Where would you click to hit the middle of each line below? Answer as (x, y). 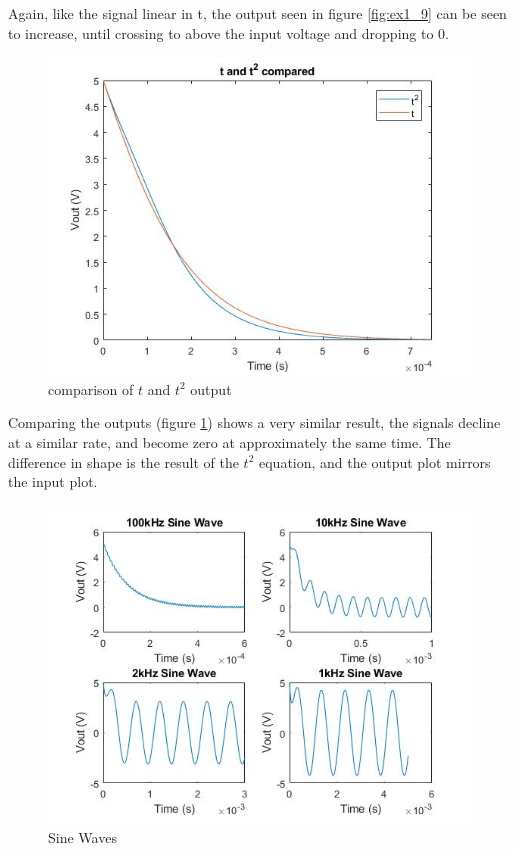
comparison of (91, 388)
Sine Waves (82, 837)
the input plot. (53, 481)
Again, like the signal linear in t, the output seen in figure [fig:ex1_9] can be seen (257, 13)
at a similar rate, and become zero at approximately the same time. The (229, 441)
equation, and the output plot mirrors (374, 461)
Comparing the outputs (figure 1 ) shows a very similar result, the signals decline (254, 422)
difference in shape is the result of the (123, 461)
